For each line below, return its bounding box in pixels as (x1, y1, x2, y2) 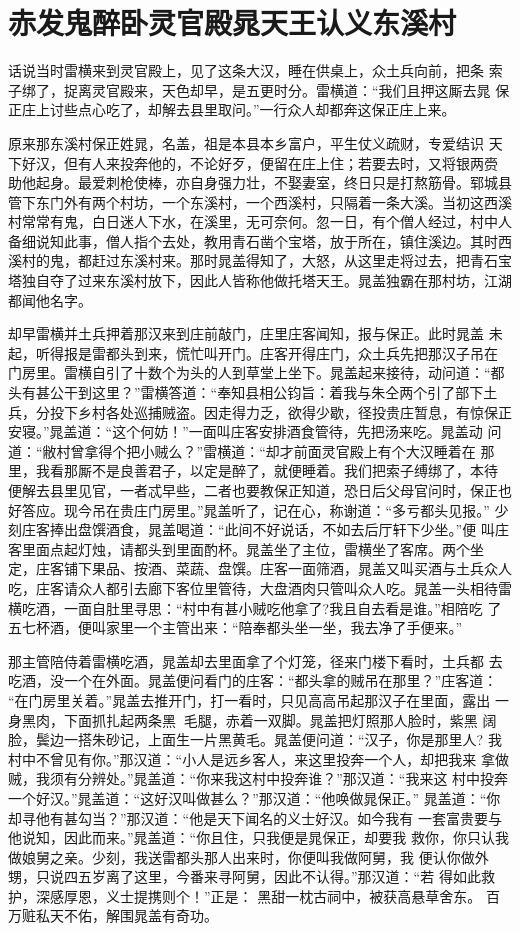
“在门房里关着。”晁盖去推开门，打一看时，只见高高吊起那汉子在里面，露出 (8, 689, 491, 710)
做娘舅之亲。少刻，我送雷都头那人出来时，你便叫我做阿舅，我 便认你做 (8, 846, 475, 867)
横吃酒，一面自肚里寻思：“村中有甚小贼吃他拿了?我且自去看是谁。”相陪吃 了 (8, 597, 502, 618)
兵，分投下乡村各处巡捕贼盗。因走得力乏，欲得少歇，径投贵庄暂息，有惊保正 (8, 401, 512, 422)
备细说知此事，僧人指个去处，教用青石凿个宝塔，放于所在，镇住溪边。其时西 (8, 230, 512, 251)
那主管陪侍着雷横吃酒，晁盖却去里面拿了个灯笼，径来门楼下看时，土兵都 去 (8, 650, 503, 671)
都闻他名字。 (8, 289, 92, 310)
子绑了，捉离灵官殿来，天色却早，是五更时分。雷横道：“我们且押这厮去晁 (8, 79, 491, 100)
